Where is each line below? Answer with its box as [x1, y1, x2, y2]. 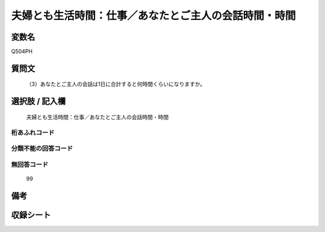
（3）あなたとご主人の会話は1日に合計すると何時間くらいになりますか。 [26, 81, 206, 88]
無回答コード [11, 160, 49, 168]
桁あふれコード [11, 128, 55, 136]
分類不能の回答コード [11, 144, 73, 153]
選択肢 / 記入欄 [11, 96, 66, 106]
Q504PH [11, 48, 33, 55]
